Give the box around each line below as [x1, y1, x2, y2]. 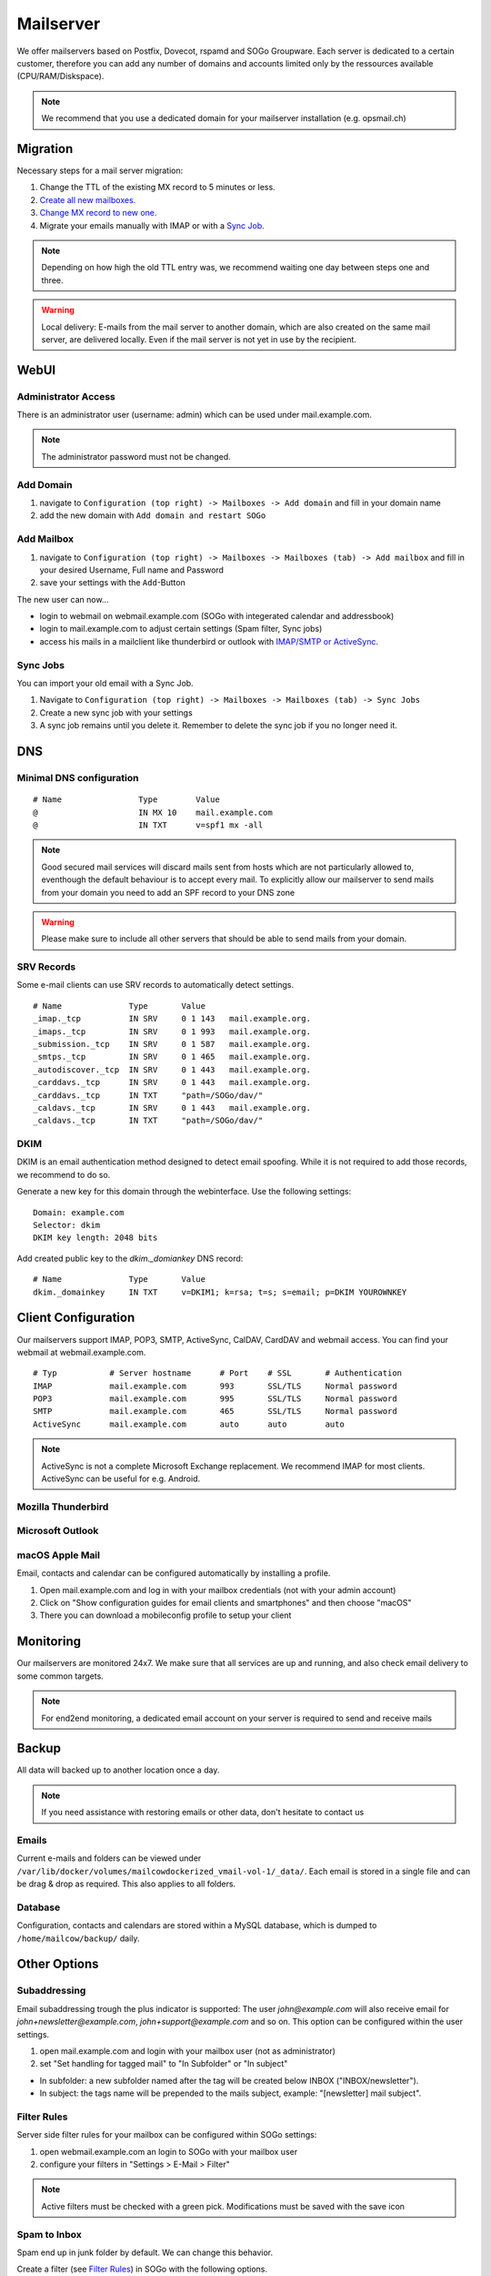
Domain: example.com [33, 1207, 125, 1217]
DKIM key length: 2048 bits [33, 1233, 158, 1243]
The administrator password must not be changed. [41, 451, 231, 462]
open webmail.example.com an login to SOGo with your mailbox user [39, 2146, 298, 2157]
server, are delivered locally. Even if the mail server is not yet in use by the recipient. [41, 333, 356, 345]
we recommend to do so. [16, 1169, 111, 1180]
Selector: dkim [33, 1220, 101, 1231]
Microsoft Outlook [16, 1525, 99, 1538]
